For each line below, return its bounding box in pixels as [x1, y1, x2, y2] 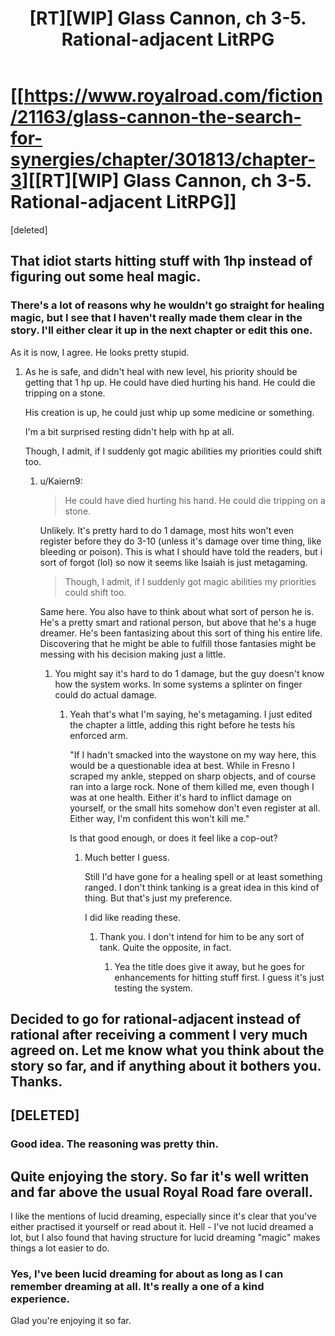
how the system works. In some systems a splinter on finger [54, 678, 303, 690]
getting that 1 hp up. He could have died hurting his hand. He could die [24, 376, 316, 388]
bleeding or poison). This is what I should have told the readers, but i [39, 545, 323, 557]
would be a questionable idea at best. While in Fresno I [69, 759, 295, 771]
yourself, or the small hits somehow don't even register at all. [69, 802, 321, 814]
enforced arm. [69, 729, 129, 741]
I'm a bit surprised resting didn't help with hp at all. [24, 425, 235, 437]
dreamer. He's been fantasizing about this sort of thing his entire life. [39, 627, 323, 639]
